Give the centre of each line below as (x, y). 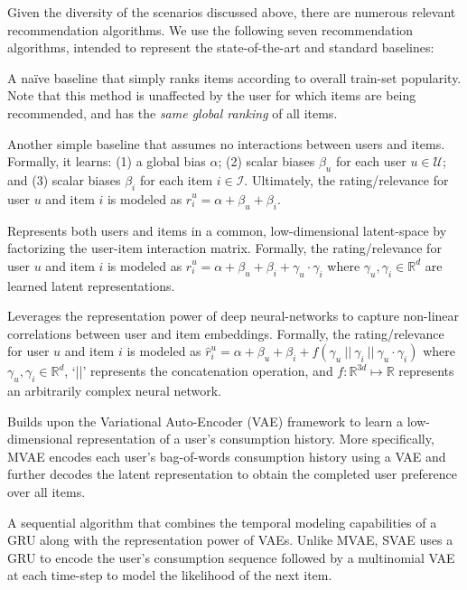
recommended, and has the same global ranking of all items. (173, 112)
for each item (176, 179)
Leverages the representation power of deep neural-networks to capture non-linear (233, 316)
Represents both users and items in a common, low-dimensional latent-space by (227, 230)
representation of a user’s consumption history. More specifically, (256, 439)
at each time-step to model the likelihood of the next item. (170, 575)
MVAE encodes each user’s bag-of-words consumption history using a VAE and (227, 456)
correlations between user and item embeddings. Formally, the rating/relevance (226, 333)
